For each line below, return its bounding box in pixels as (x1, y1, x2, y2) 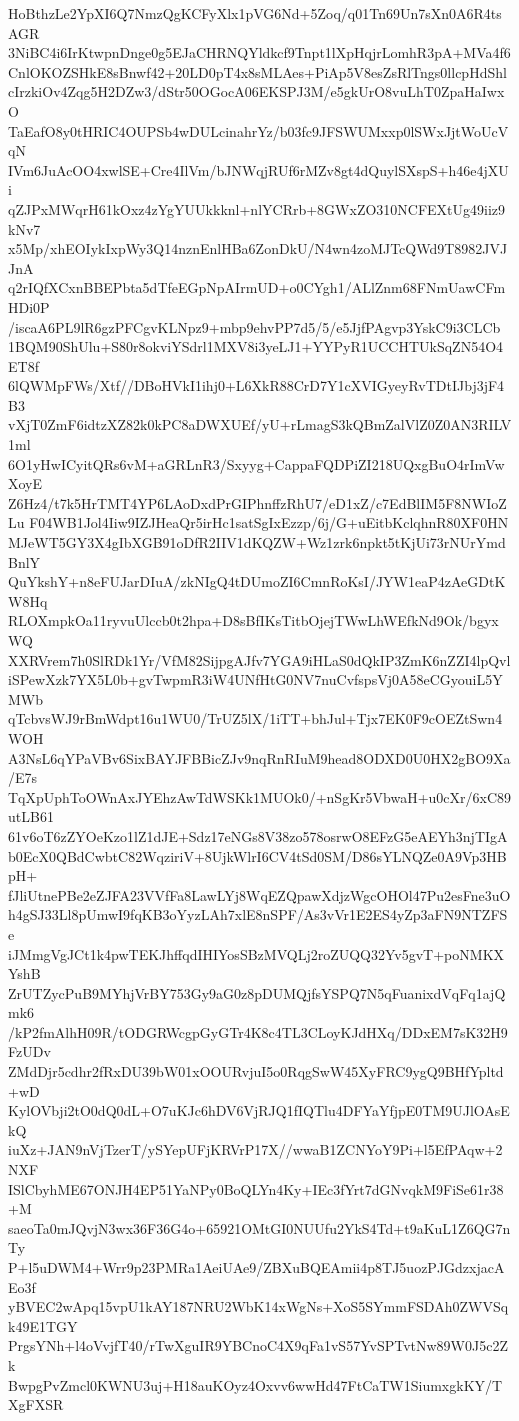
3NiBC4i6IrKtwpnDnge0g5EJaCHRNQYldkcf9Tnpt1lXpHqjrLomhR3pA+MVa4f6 (8, 42, 511, 63)
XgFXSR (8, 1394, 64, 1415)
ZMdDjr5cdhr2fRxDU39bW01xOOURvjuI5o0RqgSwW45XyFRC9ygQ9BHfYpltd (8, 1061, 504, 1082)
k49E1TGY (8, 1315, 78, 1336)
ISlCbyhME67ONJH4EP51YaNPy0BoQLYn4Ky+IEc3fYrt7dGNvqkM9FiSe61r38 (8, 1178, 504, 1199)
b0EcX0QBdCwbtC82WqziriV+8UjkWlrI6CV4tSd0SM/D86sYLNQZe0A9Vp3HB (8, 845, 507, 866)
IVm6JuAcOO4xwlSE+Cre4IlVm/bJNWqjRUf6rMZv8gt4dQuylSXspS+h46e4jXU (8, 159, 509, 180)
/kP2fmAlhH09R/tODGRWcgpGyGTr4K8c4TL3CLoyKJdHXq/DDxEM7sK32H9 (8, 1021, 508, 1042)
